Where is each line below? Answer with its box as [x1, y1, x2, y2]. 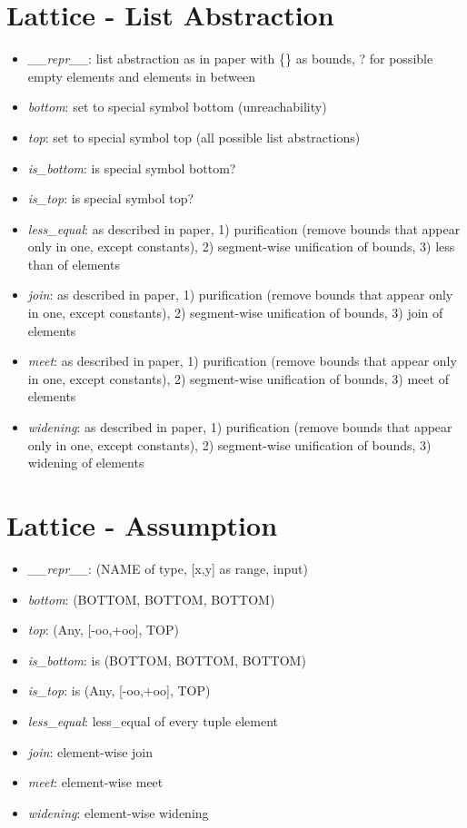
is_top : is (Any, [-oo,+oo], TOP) [27, 681, 211, 700]
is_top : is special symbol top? [27, 189, 194, 208]
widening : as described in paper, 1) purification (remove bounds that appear [27, 418, 452, 437]
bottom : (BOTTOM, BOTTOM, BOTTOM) [27, 589, 275, 608]
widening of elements [27, 453, 144, 472]
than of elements [27, 254, 120, 273]
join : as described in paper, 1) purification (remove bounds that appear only [27, 285, 453, 304]
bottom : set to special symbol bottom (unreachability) [27, 97, 327, 116]
